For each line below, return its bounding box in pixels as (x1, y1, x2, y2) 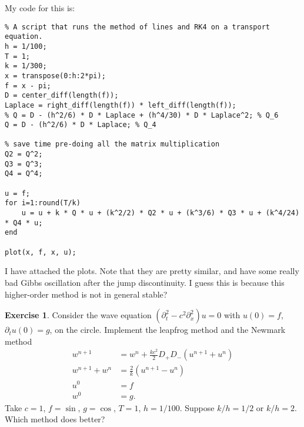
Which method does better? (5, 413, 105, 425)
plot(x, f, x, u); (5, 248, 76, 256)
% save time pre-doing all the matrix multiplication (5, 140, 220, 149)
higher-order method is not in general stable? (5, 288, 168, 300)
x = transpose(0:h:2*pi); (5, 71, 106, 80)
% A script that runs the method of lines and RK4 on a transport (5, 22, 270, 31)
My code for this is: (5, 2, 75, 14)
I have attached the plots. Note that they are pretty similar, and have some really (5, 265, 299, 277)
